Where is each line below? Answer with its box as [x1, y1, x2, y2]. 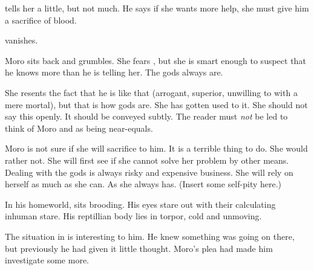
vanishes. [5, 34, 38, 47]
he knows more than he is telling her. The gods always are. [5, 66, 223, 79]
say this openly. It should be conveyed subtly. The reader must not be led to [5, 110, 288, 123]
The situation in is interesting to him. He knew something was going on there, [5, 230, 295, 242]
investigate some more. [5, 254, 89, 266]
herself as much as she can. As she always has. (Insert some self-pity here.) [5, 178, 282, 190]
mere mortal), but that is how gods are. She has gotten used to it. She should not [5, 98, 308, 111]
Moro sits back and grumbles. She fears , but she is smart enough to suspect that [5, 54, 306, 66]
